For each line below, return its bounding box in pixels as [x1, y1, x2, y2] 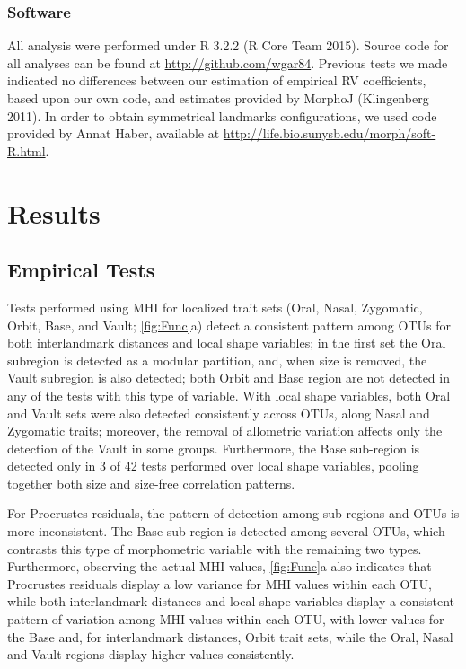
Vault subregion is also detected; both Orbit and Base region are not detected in [7, 368, 450, 387]
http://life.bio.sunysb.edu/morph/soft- [223, 124, 436, 143]
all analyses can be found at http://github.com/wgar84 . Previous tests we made [7, 53, 448, 72]
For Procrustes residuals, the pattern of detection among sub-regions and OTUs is [7, 504, 460, 523]
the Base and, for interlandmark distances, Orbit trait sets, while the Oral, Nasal [7, 627, 453, 646]
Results [7, 194, 101, 231]
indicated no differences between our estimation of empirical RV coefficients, [7, 71, 426, 90]
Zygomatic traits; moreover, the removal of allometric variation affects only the [7, 421, 443, 440]
